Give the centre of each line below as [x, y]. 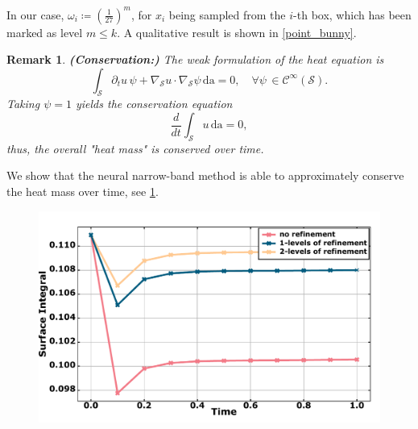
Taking [23, 104]
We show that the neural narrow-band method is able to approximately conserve [205, 175]
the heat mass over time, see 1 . [83, 192]
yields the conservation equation [154, 104]
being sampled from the [227, 14]
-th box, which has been [352, 14]
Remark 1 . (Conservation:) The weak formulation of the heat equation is [195, 59]
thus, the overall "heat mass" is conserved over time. [135, 148]
